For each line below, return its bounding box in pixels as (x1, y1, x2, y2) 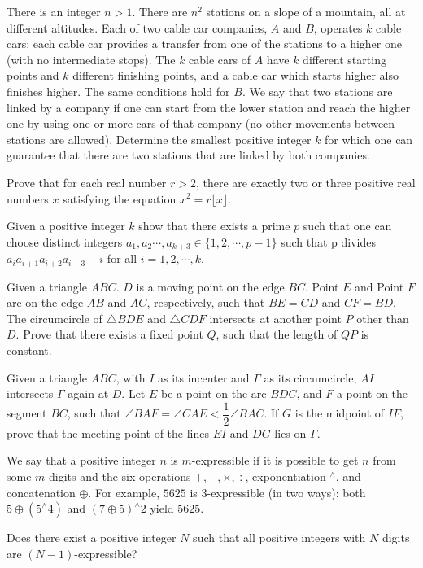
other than (356, 309, 409, 326)
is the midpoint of (294, 404, 385, 422)
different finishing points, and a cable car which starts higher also (72, 67, 399, 84)
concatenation (7, 483, 76, 500)
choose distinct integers (7, 233, 123, 250)
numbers (7, 190, 49, 207)
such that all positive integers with (193, 529, 366, 546)
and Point (355, 277, 404, 295)
